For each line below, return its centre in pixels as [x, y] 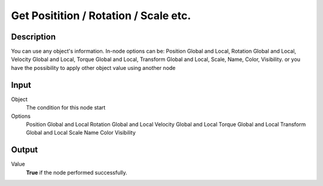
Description [33, 37]
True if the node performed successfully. [77, 172]
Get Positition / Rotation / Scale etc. [101, 16]
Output [25, 150]
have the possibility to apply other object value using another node [93, 68]
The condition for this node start [66, 108]
